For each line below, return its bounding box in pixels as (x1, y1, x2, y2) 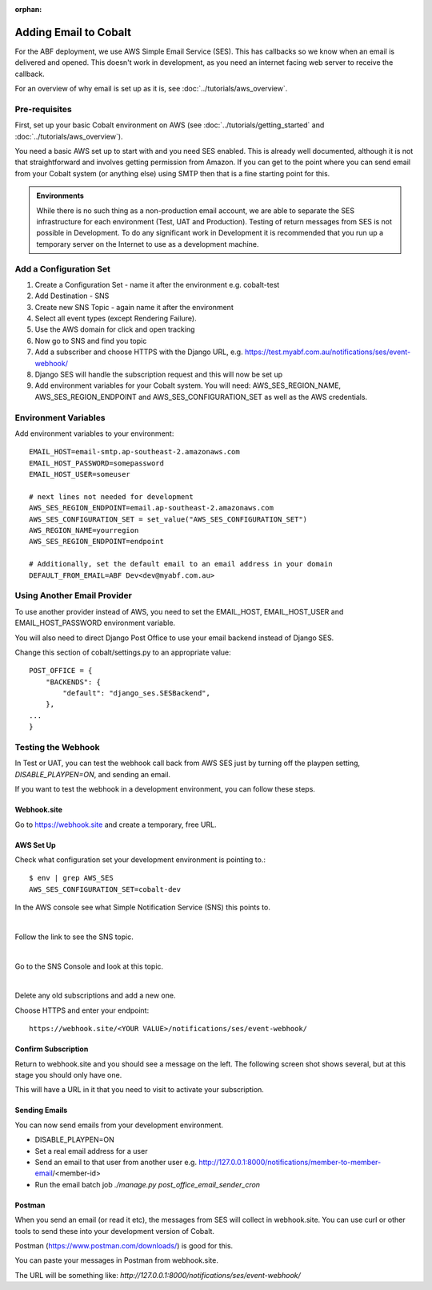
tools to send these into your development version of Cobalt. (14, 1226, 215, 1236)
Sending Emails (14, 1106, 68, 1115)
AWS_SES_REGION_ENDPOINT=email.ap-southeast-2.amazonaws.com (29, 503, 274, 513)
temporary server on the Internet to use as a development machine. (36, 239, 259, 248)
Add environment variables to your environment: (14, 429, 174, 438)
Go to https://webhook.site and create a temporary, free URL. (14, 820, 217, 829)
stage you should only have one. (14, 1070, 122, 1080)
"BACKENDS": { (45, 677, 102, 687)
